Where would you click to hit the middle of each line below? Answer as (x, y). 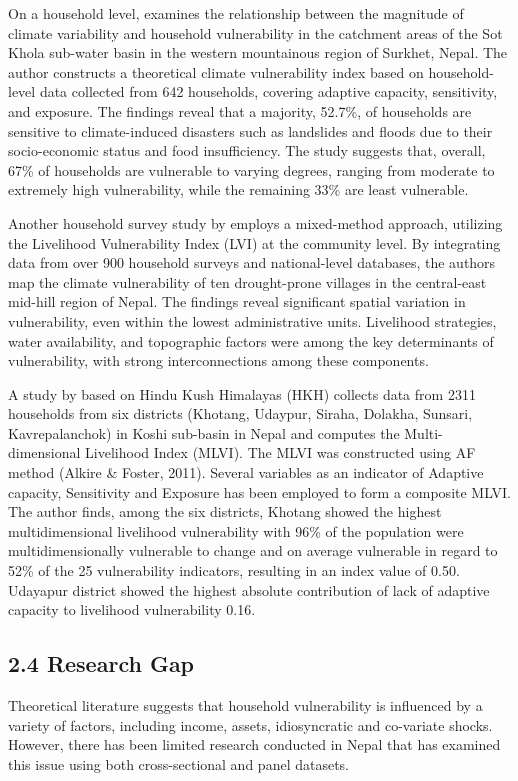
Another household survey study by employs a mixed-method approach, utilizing (255, 222)
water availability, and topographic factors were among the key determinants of (251, 340)
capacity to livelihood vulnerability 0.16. (132, 609)
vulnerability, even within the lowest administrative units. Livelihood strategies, (252, 320)
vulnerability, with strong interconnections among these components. (218, 360)
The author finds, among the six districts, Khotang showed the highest (225, 511)
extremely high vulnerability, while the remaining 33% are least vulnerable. (238, 189)
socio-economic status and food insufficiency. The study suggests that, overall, (247, 150)
